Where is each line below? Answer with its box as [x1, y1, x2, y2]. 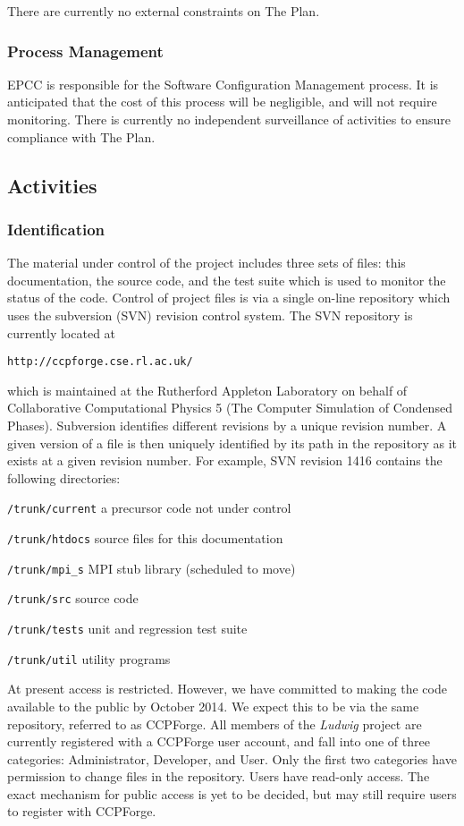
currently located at [7, 323, 116, 342]
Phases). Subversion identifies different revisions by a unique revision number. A [7, 416, 447, 434]
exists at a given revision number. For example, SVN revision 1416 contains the [7, 451, 443, 470]
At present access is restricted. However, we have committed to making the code [7, 679, 447, 698]
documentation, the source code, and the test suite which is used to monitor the [7, 270, 446, 289]
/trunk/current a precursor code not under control [7, 498, 291, 517]
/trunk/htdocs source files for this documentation [7, 529, 283, 548]
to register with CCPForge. [7, 802, 156, 821]
